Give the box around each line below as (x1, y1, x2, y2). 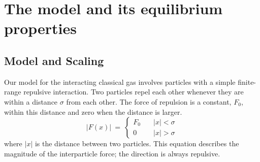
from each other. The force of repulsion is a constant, (66, 96, 232, 107)
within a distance (4, 96, 58, 107)
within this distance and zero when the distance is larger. (4, 106, 182, 117)
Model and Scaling (4, 52, 104, 68)
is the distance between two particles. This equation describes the (35, 138, 239, 149)
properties (4, 18, 77, 39)
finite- (238, 76, 256, 87)
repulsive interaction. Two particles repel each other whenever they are (23, 86, 244, 97)
